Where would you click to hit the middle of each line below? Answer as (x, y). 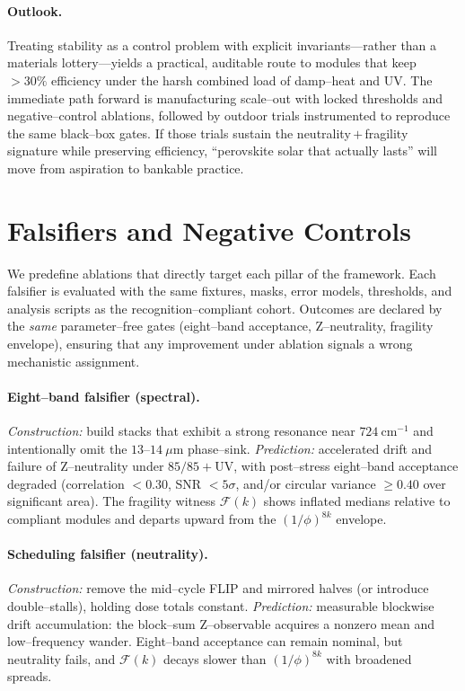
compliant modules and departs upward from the (142, 518)
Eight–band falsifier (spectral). (104, 396)
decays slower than (215, 658)
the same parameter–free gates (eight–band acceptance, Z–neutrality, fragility (220, 326)
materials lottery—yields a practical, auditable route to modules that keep (212, 62)
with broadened (369, 658)
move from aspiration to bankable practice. (126, 168)
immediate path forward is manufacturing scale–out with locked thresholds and (225, 97)
